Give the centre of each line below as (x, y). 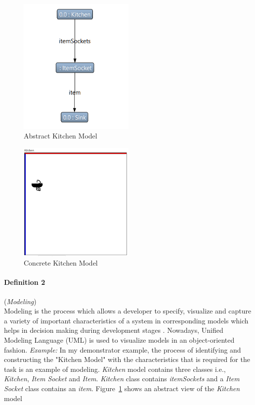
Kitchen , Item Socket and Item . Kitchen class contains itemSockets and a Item (122, 379)
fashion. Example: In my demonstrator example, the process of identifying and (123, 349)
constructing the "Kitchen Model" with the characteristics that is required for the (127, 359)
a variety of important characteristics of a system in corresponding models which (126, 320)
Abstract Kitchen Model (61, 136)
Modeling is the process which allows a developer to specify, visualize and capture (128, 311)
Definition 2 (25, 282)
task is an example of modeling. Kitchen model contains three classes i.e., (115, 369)
